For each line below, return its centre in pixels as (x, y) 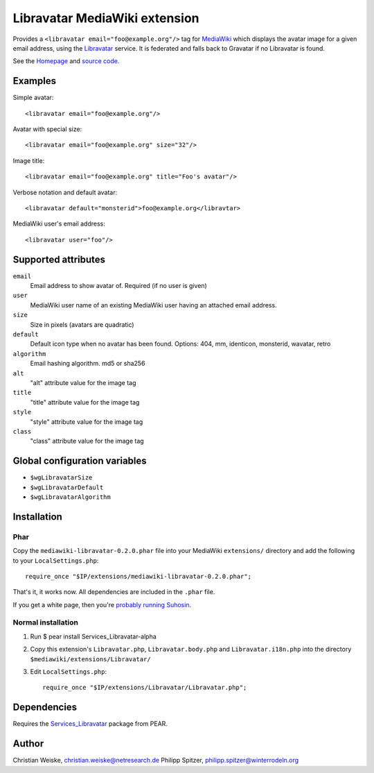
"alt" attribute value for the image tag (83, 382)
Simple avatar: (33, 98)
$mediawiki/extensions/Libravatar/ (91, 659)
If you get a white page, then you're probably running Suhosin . (102, 604)
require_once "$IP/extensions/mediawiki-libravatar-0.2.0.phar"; (139, 576)
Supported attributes (59, 259)
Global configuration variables (80, 461)
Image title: (29, 160)
